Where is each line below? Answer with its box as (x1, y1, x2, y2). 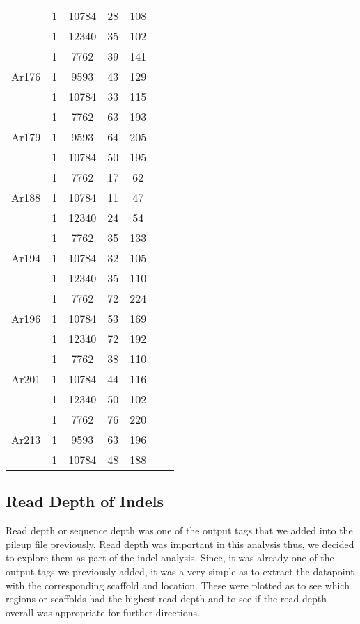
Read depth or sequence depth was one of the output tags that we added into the (6, 523, 353, 538)
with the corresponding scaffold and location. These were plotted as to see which (6, 577, 350, 592)
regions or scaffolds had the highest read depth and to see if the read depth (6, 591, 327, 606)
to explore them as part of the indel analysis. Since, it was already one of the (6, 550, 334, 565)
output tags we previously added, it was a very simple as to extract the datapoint (6, 563, 354, 578)
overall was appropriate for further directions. (6, 605, 200, 619)
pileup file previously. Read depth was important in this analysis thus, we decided (6, 536, 354, 551)
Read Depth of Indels (6, 490, 164, 512)
